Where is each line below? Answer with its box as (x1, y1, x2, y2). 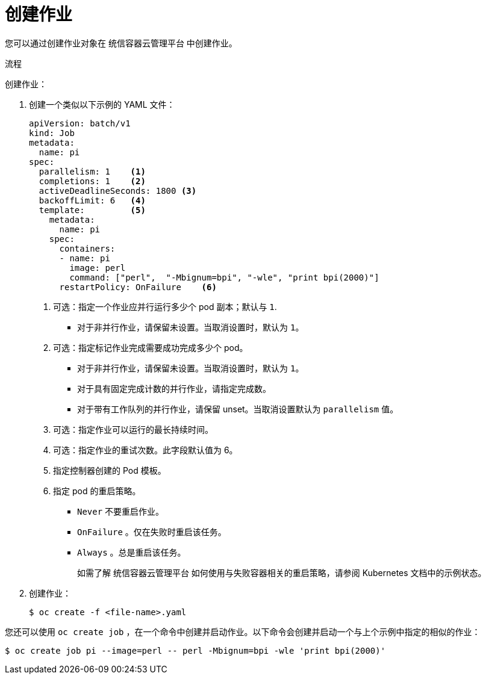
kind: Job (29, 128, 75, 138)
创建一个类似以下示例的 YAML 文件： (29, 99, 175, 110)
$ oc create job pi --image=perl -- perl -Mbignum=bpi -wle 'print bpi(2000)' (5, 645, 386, 656)
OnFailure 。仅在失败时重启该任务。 (77, 526, 226, 537)
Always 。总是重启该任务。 (77, 547, 186, 557)
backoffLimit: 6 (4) (39, 195, 146, 205)
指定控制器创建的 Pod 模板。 (53, 465, 166, 476)
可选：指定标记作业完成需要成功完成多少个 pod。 (53, 342, 248, 353)
